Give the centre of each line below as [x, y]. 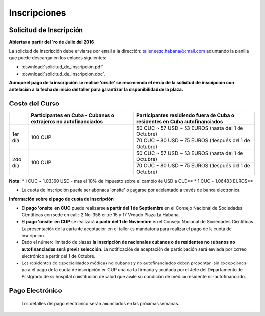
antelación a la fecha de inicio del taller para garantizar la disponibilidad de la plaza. [96, 90]
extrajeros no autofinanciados [67, 122]
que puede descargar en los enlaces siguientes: [58, 58]
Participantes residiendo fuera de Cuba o [185, 115]
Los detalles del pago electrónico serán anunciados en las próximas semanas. [100, 303]
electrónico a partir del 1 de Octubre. [58, 256]
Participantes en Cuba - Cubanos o [73, 115]
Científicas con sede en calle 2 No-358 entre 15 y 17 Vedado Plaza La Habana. [101, 215]
